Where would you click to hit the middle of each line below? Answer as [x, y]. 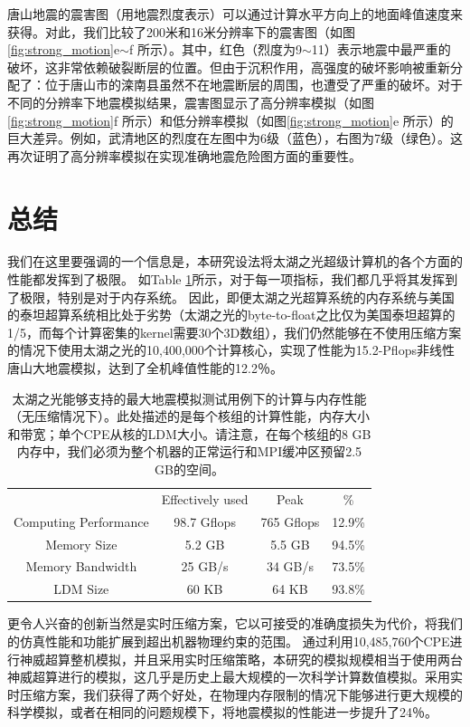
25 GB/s [205, 566]
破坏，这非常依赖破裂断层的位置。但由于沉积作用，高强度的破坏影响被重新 [229, 67]
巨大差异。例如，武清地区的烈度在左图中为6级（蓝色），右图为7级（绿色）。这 [235, 138]
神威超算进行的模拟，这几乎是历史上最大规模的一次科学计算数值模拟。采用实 [235, 677]
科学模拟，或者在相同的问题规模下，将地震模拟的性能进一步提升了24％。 [222, 712]
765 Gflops [290, 521]
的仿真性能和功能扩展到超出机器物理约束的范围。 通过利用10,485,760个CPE [229, 641]
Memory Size [81, 544]
